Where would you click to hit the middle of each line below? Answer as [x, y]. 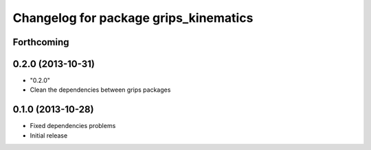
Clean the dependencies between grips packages [100, 90]
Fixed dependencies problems [73, 126]
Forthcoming [41, 42]
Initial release [49, 135]
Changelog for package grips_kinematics [133, 18]
